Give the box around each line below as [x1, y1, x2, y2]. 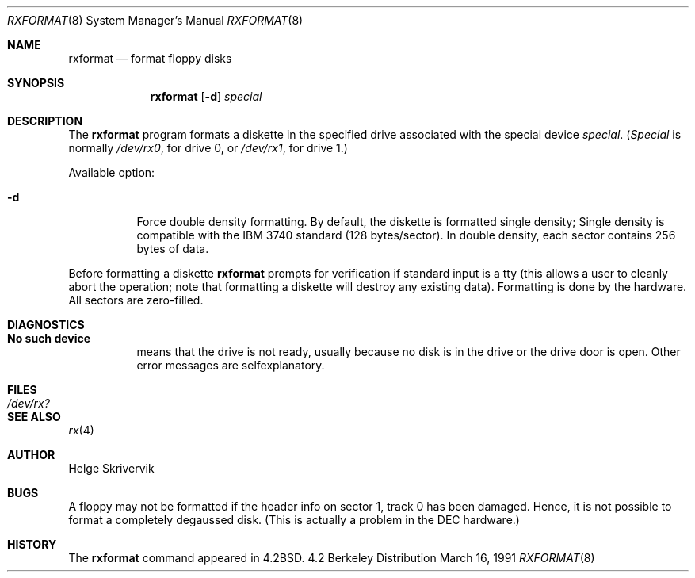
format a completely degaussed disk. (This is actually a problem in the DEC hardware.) [68, 513, 520, 526]
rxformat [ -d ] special [150, 90, 262, 103]
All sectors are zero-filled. [68, 293, 204, 307]
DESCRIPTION [7, 114, 83, 128]
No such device [7, 331, 91, 345]
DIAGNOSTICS [7, 318, 85, 331]
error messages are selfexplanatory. [136, 358, 325, 372]
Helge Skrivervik [68, 461, 155, 475]
